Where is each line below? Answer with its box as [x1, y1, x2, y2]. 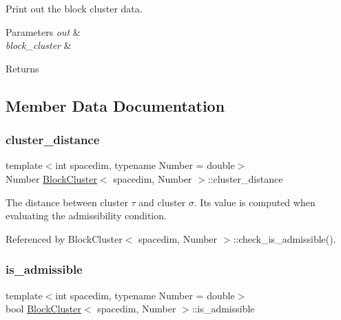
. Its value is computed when [194, 194, 316, 209]
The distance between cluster [6, 194, 128, 209]
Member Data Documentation [6, 94, 225, 116]
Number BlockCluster [6, 171, 97, 186]
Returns [6, 61, 39, 75]
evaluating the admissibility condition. [6, 208, 167, 223]
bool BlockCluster [6, 301, 81, 316]
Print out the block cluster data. [6, 1, 143, 15]
